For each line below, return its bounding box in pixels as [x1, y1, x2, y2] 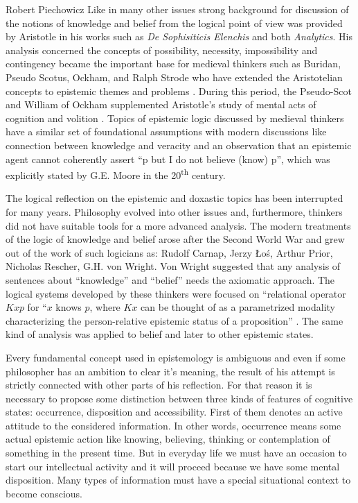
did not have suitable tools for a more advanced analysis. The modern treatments [6, 218, 351, 232]
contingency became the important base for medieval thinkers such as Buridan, [6, 56, 341, 71]
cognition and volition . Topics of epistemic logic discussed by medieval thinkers [6, 110, 344, 125]
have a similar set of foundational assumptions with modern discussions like [6, 124, 327, 139]
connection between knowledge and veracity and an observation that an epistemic [6, 137, 352, 152]
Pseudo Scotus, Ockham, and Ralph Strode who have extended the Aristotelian [6, 69, 343, 84]
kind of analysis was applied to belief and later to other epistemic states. [6, 327, 314, 341]
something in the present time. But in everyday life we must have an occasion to [6, 445, 347, 460]
